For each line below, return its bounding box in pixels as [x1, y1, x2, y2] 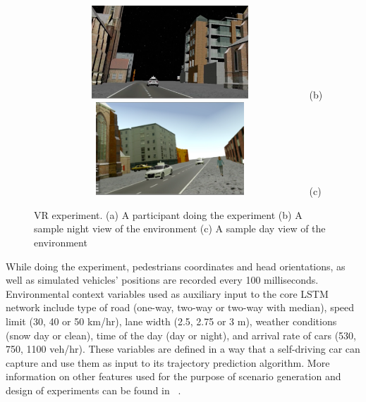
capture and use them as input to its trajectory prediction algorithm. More [6, 355, 330, 370]
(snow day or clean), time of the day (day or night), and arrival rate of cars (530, [6, 327, 356, 342]
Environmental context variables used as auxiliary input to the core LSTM [6, 286, 329, 301]
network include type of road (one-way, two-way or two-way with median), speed [6, 300, 355, 315]
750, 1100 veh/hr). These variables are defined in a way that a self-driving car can [6, 341, 360, 356]
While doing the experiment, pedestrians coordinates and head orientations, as [6, 258, 346, 273]
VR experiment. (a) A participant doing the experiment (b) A [34, 207, 303, 222]
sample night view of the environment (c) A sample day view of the [34, 221, 326, 236]
